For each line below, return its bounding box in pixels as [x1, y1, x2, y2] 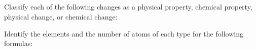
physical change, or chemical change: [4, 11, 118, 21]
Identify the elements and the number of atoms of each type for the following [4, 28, 243, 38]
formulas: [4, 38, 33, 48]
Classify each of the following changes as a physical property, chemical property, [4, 1, 252, 12]
